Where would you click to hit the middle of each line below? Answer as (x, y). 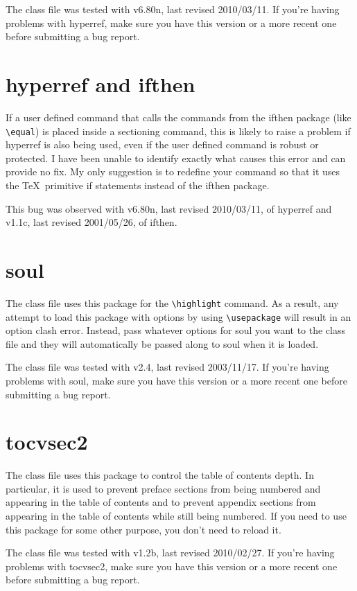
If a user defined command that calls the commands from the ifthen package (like (178, 117)
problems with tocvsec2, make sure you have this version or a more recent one (172, 566)
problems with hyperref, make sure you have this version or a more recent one (171, 23)
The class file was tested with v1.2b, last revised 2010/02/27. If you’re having (170, 553)
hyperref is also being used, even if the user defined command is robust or (162, 144)
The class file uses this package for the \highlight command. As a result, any (172, 302)
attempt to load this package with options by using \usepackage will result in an (178, 316)
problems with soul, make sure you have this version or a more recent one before (176, 380)
